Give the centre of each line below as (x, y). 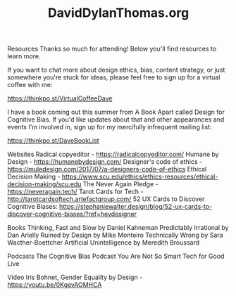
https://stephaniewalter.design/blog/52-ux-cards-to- (136, 207)
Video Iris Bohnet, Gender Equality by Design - (75, 277)
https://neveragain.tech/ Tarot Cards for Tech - (75, 192)
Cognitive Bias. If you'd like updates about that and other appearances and (116, 120)
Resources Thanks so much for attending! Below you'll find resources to (112, 49)
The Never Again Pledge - (120, 184)
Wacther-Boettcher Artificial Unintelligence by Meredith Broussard (104, 243)
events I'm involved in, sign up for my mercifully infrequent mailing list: (110, 127)
